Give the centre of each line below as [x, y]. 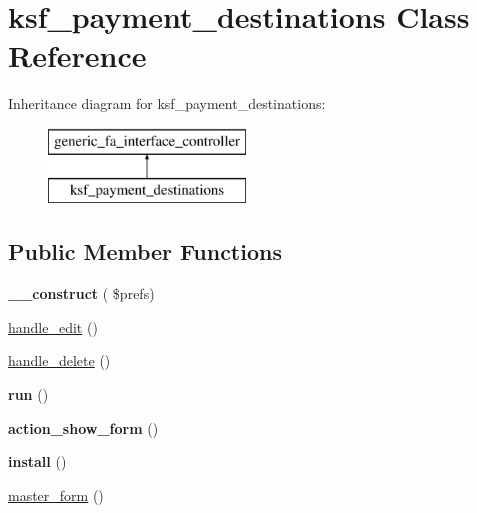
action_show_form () [83, 427]
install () [37, 461]
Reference [77, 55]
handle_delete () [59, 360]
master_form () [56, 494]
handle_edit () [53, 326]
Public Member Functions [145, 251]
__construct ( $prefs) [81, 293]
